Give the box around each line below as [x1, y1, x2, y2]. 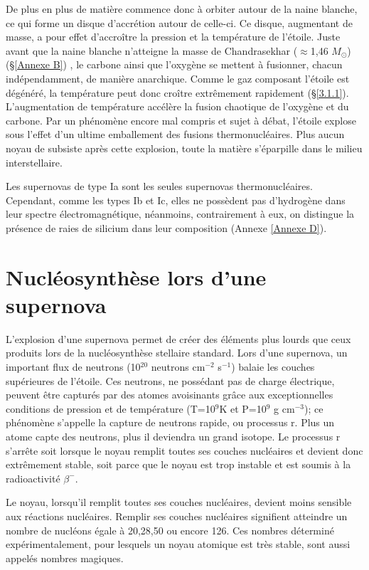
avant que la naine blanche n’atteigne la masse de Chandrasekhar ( [6, 43, 298, 58]
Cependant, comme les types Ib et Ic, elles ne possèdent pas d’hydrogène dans [6, 192, 346, 207]
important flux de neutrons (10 [6, 359, 141, 374]
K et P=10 [219, 401, 267, 416]
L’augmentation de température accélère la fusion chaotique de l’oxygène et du [6, 99, 349, 114]
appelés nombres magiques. [6, 550, 124, 565]
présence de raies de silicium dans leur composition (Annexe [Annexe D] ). [6, 220, 327, 235]
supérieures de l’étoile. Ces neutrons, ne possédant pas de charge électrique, [6, 373, 335, 388]
